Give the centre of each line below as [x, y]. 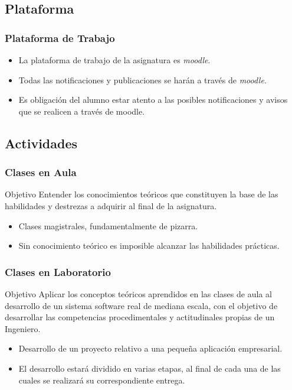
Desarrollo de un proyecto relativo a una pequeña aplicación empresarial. [150, 348]
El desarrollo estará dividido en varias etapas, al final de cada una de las [150, 368]
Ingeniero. [23, 328]
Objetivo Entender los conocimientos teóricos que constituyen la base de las [142, 194]
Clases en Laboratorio [58, 272]
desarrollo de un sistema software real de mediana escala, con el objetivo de [141, 305]
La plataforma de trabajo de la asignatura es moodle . [114, 60]
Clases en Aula [41, 172]
